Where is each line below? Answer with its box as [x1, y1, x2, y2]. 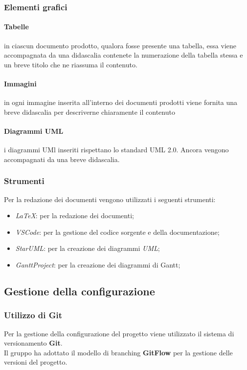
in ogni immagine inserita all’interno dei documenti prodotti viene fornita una [4, 97, 238, 107]
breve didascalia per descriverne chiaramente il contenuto [4, 106, 175, 117]
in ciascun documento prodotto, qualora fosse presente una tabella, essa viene [4, 40, 237, 50]
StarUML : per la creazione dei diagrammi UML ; [15, 243, 160, 253]
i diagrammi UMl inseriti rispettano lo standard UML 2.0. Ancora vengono [4, 144, 229, 155]
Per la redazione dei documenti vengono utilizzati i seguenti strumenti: [4, 194, 216, 204]
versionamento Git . [4, 338, 63, 348]
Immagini [4, 79, 37, 89]
